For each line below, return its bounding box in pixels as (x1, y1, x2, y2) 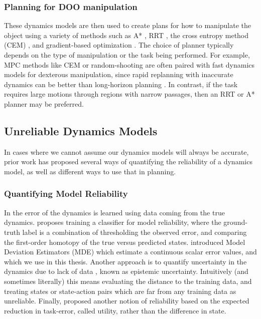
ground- (223, 217, 247, 227)
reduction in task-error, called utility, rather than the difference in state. (4, 305, 226, 315)
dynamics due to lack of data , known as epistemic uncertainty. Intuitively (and (4, 266, 248, 276)
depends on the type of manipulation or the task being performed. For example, (4, 50, 250, 60)
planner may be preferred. (4, 98, 84, 109)
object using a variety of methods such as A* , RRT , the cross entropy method (4, 30, 249, 40)
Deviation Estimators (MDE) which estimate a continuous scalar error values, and (4, 246, 257, 257)
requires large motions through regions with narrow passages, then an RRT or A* (4, 89, 255, 99)
